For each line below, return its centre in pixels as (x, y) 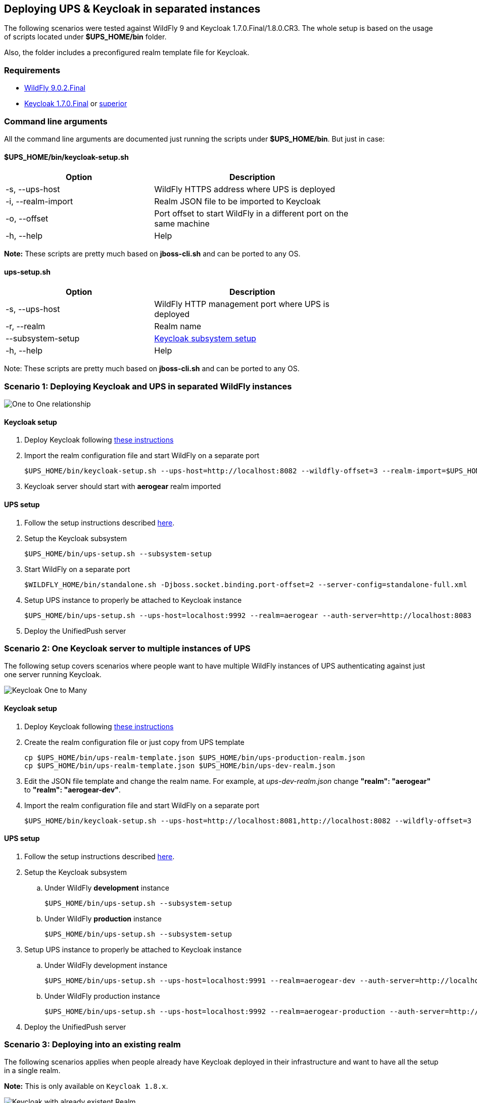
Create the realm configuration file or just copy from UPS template (134, 742)
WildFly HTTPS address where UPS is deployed (245, 189)
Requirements (32, 70)
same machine (182, 224)
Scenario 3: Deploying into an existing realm (92, 1045)
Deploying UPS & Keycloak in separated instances (132, 9)
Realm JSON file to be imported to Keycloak (237, 202)
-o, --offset (27, 219)
